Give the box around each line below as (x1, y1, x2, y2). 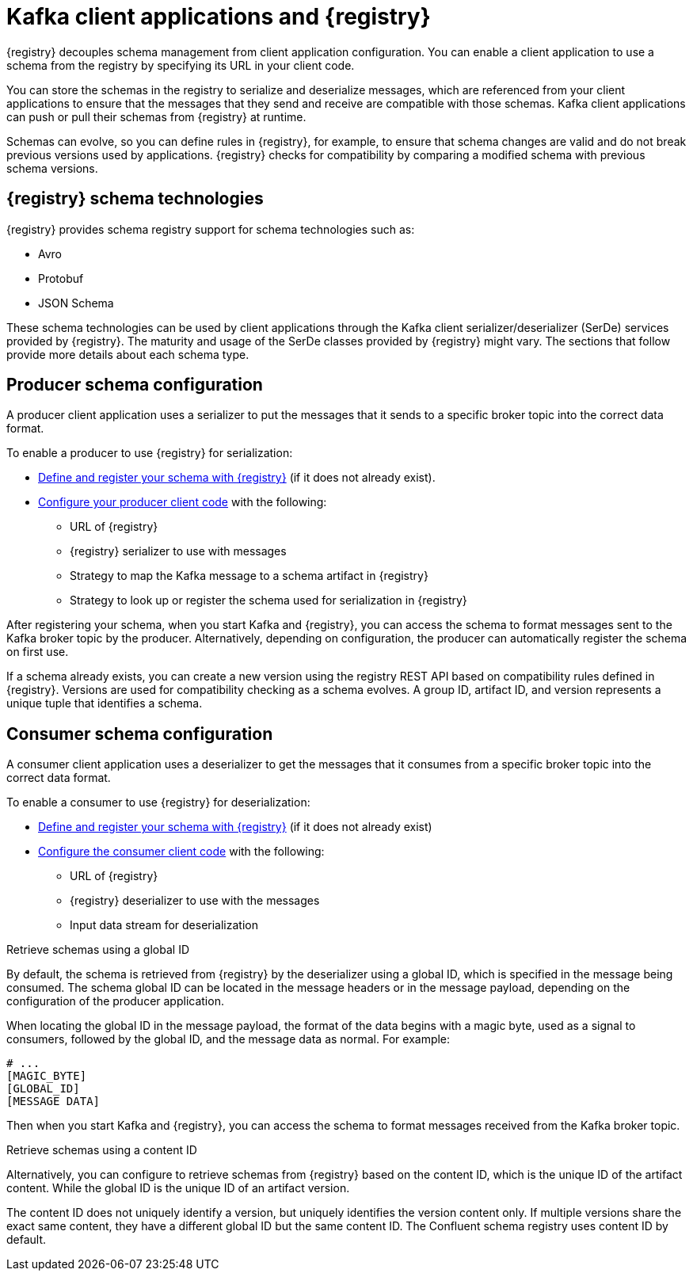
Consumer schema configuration (6, 723, 273, 744)
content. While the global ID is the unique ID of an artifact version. (6, 1181, 350, 1195)
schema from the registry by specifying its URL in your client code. (6, 58, 355, 72)
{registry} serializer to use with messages (70, 544, 287, 558)
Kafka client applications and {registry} (6, 3, 431, 30)
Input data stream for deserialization (70, 918, 258, 932)
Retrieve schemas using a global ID (6, 943, 189, 957)
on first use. (6, 645, 69, 659)
